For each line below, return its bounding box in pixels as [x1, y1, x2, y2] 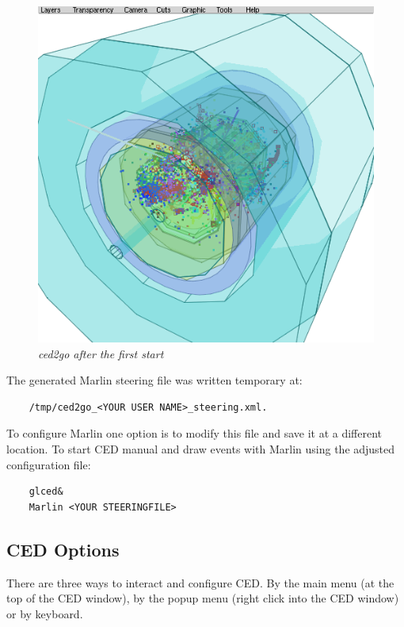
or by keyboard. [6, 605, 83, 621]
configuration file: [6, 456, 91, 472]
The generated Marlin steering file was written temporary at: [6, 372, 303, 388]
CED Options [6, 537, 120, 561]
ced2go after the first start [38, 345, 164, 361]
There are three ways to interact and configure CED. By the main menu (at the [6, 574, 394, 591]
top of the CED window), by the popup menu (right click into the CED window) [6, 590, 399, 606]
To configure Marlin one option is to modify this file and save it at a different [6, 425, 383, 442]
